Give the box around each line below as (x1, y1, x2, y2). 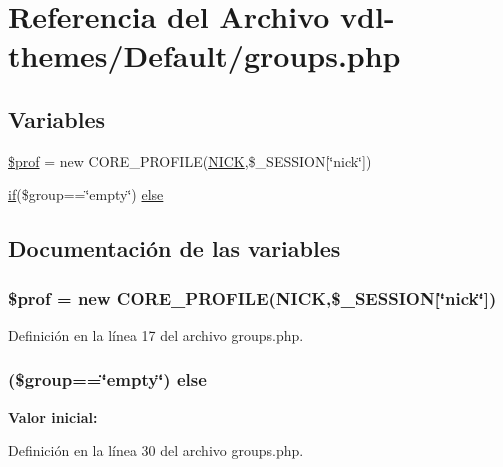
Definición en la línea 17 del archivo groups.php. (8, 324, 304, 345)
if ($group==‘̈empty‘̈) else (8, 184, 164, 205)
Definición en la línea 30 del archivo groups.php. (8, 440, 304, 461)
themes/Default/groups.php (8, 35, 401, 76)
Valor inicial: (8, 406, 98, 427)
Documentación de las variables (8, 233, 341, 264)
